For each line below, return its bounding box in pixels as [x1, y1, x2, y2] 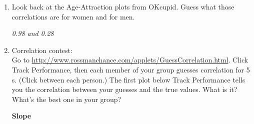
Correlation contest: [11, 44, 72, 55]
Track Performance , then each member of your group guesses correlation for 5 [11, 64, 250, 74]
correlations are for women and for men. [11, 11, 135, 21]
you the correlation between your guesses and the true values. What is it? [11, 84, 237, 94]
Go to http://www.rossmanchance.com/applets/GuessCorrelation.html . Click [11, 54, 248, 65]
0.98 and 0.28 [11, 28, 54, 38]
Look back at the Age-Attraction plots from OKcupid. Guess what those [11, 1, 234, 11]
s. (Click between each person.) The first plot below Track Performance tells [11, 74, 245, 84]
